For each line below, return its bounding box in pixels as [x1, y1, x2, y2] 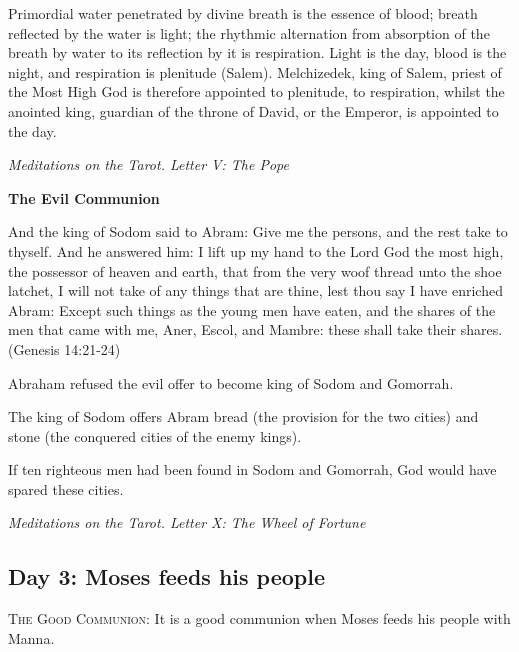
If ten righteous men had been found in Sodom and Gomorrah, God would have [8, 459, 497, 480]
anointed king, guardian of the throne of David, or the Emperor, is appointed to [8, 100, 499, 121]
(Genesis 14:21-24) [8, 338, 121, 359]
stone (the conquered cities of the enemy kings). [8, 425, 302, 446]
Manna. [8, 627, 55, 648]
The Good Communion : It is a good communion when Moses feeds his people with [8, 608, 511, 629]
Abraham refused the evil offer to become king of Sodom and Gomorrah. [8, 372, 454, 393]
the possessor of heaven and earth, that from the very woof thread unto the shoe [8, 260, 502, 281]
